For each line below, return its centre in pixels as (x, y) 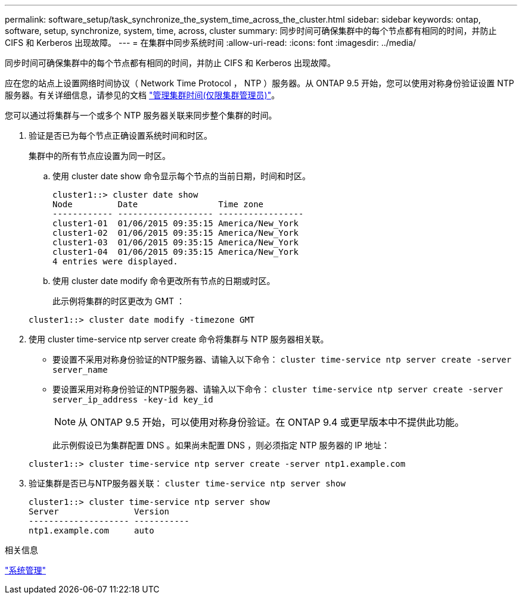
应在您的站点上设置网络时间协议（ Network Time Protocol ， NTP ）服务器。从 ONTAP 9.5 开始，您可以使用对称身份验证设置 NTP (260, 83)
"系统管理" (26, 570)
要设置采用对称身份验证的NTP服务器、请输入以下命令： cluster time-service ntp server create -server (278, 389)
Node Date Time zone (158, 204)
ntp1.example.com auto (91, 531)
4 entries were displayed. (115, 261)
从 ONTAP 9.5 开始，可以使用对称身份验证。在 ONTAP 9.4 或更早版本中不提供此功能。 (271, 422)
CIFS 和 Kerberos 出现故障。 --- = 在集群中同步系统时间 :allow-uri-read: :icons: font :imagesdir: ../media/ (211, 43)
